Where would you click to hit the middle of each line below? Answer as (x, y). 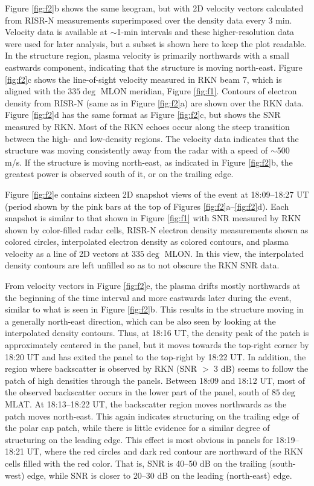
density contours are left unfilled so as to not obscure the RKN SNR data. (142, 265)
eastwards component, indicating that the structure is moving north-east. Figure (154, 67)
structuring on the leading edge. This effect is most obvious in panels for (139, 439)
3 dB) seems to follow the (261, 368)
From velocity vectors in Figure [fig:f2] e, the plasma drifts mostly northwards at (153, 286)
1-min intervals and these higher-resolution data (206, 32)
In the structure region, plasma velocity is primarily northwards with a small (147, 55)
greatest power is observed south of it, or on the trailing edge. (119, 174)
